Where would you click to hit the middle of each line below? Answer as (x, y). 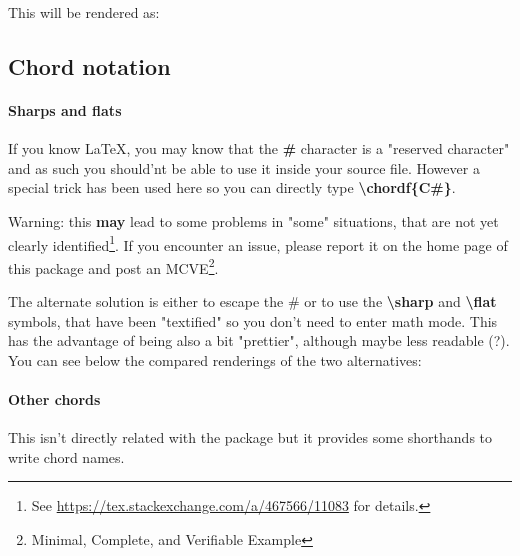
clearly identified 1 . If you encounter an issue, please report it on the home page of (258, 243)
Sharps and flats (65, 109)
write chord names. (66, 456)
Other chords (54, 399)
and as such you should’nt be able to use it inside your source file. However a (244, 167)
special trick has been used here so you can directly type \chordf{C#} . (232, 187)
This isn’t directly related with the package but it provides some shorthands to (250, 437)
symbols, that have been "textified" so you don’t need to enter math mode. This (253, 320)
